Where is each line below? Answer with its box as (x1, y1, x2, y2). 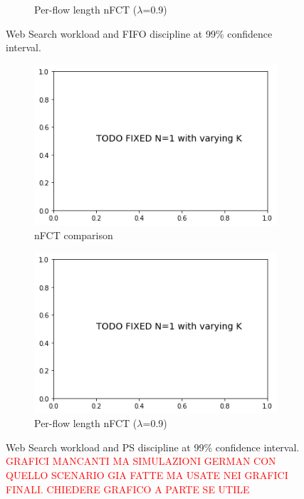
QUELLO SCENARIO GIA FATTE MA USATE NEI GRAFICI (6, 468, 288, 482)
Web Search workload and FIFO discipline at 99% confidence (6, 26, 273, 41)
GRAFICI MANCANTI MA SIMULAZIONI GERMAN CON (6, 453, 276, 468)
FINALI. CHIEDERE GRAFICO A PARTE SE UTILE (6, 481, 250, 496)
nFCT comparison (34, 228, 113, 243)
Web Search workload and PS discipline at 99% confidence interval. (6, 439, 300, 454)
